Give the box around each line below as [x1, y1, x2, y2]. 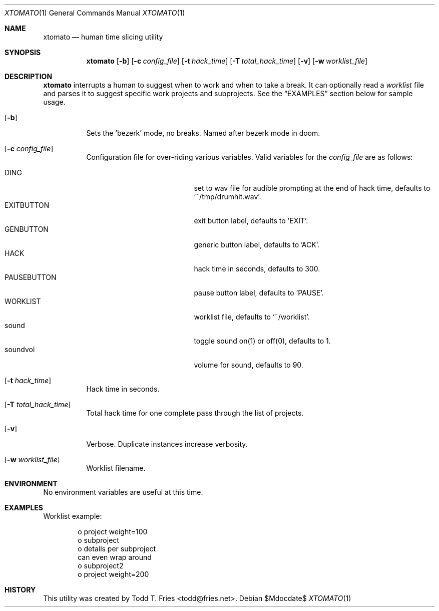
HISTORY [5, 585, 36, 594]
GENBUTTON [5, 225, 49, 233]
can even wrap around [78, 553, 152, 561]
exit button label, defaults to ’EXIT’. [194, 216, 308, 225]
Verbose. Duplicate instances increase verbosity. [86, 440, 248, 448]
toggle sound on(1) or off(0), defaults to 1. [194, 337, 331, 345]
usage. [43, 98, 66, 106]
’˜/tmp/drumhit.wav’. [194, 192, 261, 201]
